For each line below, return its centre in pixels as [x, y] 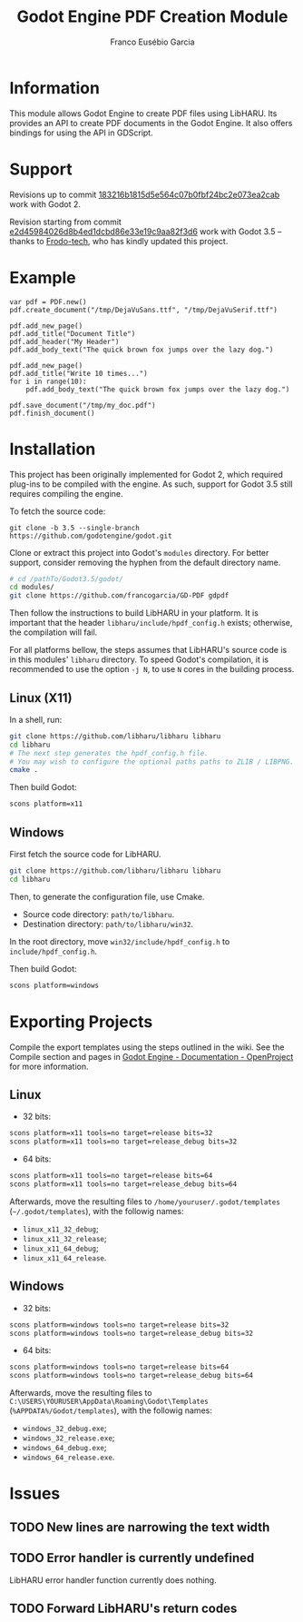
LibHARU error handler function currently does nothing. [113, 1580]
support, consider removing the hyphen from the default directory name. [145, 562]
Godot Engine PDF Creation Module [152, 17]
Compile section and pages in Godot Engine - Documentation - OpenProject [151, 1056]
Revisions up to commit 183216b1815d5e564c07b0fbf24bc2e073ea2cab [145, 194]
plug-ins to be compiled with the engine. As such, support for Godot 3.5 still [151, 484]
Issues [35, 1493]
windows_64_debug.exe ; [64, 1448]
